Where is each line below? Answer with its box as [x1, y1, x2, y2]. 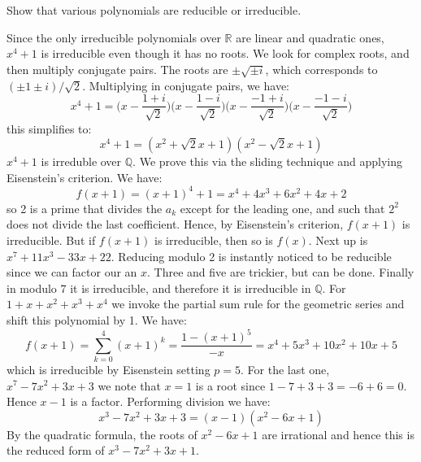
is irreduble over [41, 153, 122, 170]
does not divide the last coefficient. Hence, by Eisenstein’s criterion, [7, 216, 344, 233]
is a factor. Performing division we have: [70, 393, 271, 410]
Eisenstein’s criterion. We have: [7, 168, 163, 185]
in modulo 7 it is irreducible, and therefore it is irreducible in [7, 279, 311, 296]
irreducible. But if [7, 232, 96, 249]
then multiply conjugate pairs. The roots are [7, 60, 228, 77]
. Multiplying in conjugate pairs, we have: [82, 76, 289, 94]
